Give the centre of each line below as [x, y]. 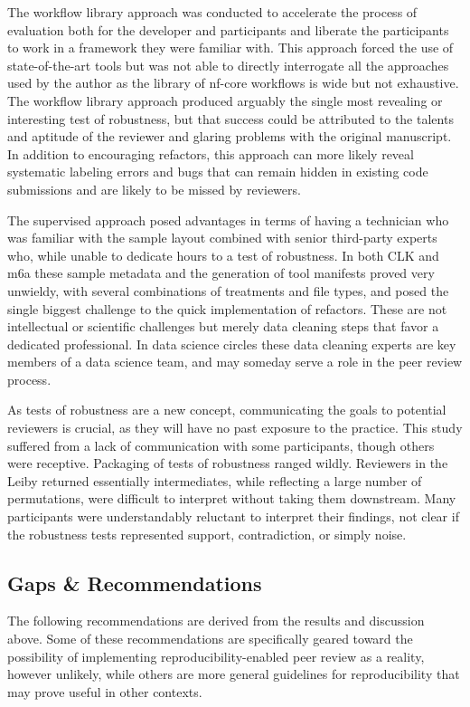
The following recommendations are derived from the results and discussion [216, 621]
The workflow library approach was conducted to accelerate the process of [212, 12]
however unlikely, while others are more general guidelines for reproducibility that [234, 674]
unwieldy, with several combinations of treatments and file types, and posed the [228, 290]
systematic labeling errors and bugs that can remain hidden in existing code [218, 172]
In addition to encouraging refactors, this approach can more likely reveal [211, 153]
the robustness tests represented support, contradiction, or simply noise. [207, 534]
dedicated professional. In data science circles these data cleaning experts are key [232, 344]
